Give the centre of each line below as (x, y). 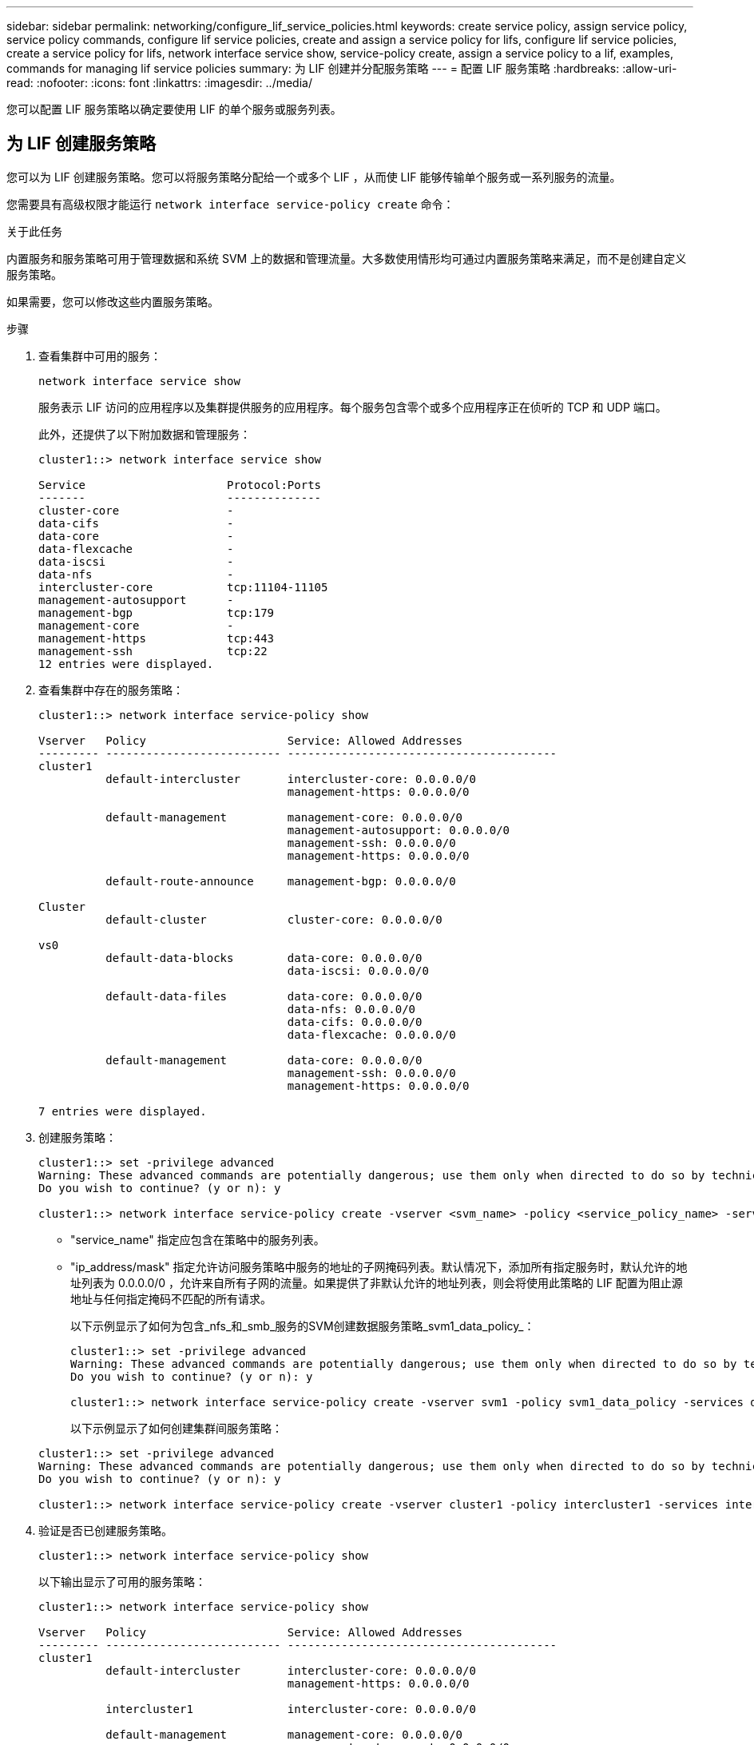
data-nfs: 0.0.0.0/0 (351, 1009)
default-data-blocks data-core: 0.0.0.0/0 (264, 958)
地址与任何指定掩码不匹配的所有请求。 (171, 1298)
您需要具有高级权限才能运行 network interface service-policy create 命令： (230, 204)
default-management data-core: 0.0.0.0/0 (264, 1060)
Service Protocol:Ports (180, 485)
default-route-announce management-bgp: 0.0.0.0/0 (281, 881)
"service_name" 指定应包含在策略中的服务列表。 (198, 1239)
